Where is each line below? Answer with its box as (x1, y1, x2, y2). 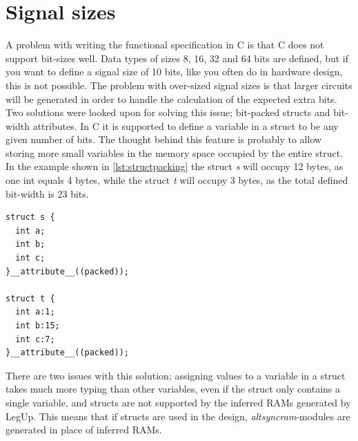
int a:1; (15, 307, 55, 317)
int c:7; (15, 334, 55, 344)
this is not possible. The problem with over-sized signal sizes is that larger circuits (6, 77, 352, 92)
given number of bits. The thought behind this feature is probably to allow (6, 132, 322, 147)
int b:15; (15, 321, 60, 330)
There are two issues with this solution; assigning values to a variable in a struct (6, 368, 346, 382)
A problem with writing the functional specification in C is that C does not (6, 37, 324, 52)
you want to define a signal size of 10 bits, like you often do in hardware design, (6, 64, 343, 79)
